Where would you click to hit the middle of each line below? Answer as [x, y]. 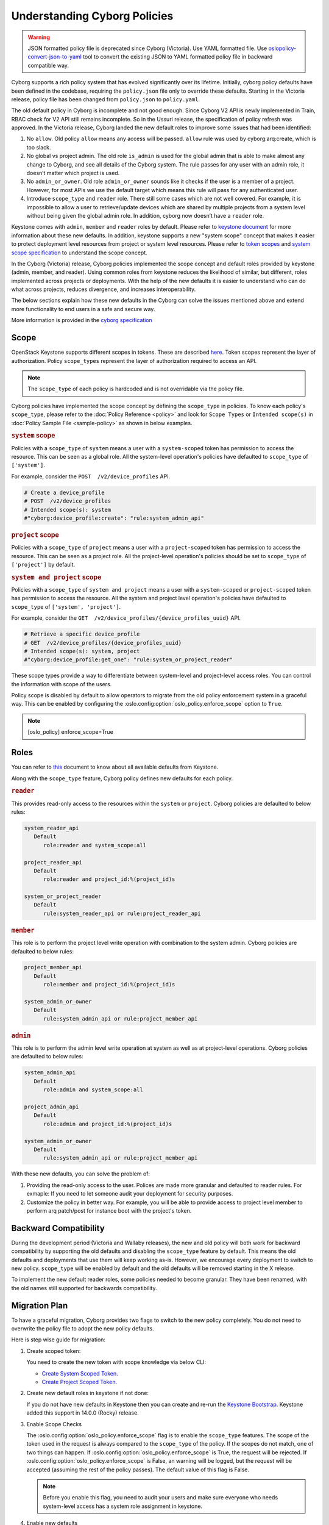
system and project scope [56, 577]
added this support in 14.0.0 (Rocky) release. [83, 1413]
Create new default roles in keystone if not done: [88, 1393]
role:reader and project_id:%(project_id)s [109, 879]
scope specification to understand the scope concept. [79, 253]
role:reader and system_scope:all [95, 845]
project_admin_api [51, 1107]
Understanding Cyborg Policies [92, 16]
